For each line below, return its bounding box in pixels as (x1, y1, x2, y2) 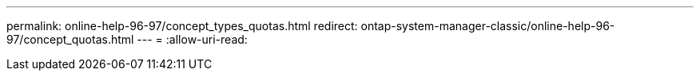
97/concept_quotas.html (6, 33, 134, 46)
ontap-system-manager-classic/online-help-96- (360, 19, 615, 33)
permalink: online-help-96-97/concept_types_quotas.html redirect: (6, 19, 358, 33)
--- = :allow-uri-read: (137, 33, 248, 46)
